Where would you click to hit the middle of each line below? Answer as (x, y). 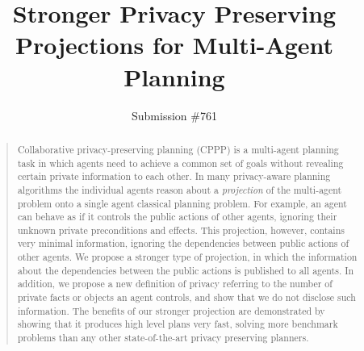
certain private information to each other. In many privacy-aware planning (174, 176)
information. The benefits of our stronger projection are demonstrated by (171, 310)
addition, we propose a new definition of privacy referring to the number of (175, 284)
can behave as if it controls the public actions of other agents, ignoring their (177, 217)
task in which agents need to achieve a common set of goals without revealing (180, 163)
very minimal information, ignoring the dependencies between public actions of (183, 243)
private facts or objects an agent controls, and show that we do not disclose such (186, 297)
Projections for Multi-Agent (174, 45)
